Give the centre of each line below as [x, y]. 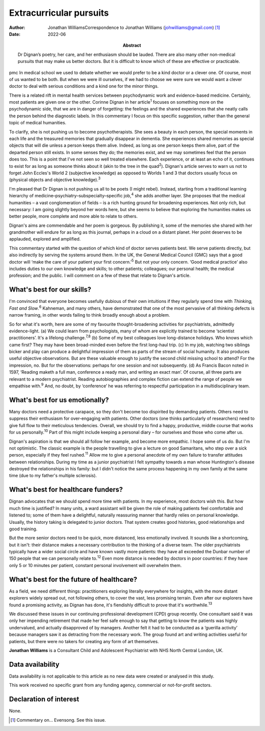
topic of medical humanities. [38, 123]
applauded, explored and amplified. [45, 239]
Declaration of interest [44, 699]
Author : [17, 27]
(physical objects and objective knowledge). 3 [55, 179]
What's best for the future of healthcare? [73, 579]
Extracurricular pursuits [59, 13]
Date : [15, 34]
